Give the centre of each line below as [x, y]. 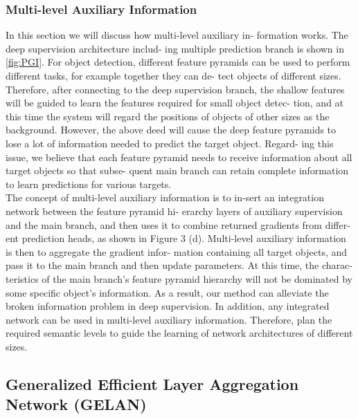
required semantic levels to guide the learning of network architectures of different [179, 333]
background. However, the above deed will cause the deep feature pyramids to [171, 130]
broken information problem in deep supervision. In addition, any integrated [168, 306]
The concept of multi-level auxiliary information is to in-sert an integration [165, 197]
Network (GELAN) [76, 404]
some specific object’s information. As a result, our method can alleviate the [167, 292]
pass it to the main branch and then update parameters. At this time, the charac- [179, 265]
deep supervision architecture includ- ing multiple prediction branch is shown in [175, 48]
